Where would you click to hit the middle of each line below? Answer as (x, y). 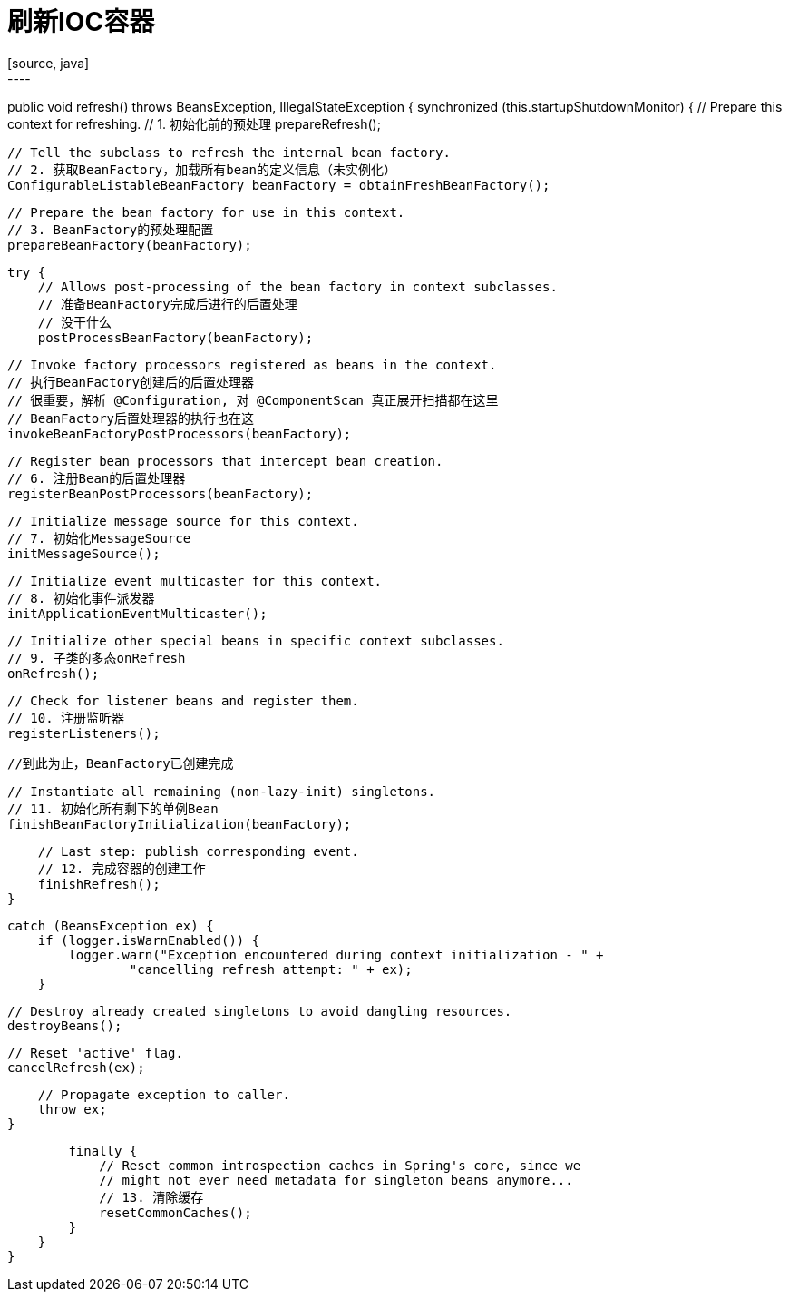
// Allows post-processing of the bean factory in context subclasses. (297, 286)
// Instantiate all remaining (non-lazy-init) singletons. (222, 791)
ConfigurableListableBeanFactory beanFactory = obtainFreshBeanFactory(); (279, 185)
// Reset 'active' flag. (95, 1053)
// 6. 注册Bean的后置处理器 (97, 478)
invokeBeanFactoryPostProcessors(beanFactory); (180, 433)
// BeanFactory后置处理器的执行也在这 (131, 418)
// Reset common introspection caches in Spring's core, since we (340, 1165)
